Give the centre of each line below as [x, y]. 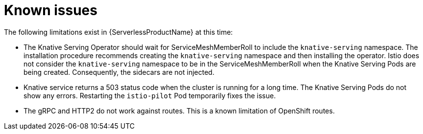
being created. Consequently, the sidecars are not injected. [119, 72]
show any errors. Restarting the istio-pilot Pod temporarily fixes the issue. [150, 95]
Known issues [51, 10]
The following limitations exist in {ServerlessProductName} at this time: [118, 32]
